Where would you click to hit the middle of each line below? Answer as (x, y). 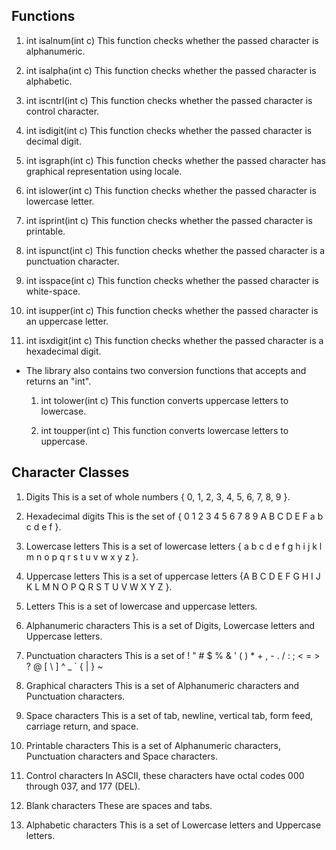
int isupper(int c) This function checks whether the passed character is (172, 310)
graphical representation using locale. (104, 171)
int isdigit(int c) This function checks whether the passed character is (169, 130)
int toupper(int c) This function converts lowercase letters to (164, 430)
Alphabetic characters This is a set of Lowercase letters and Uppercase (173, 825)
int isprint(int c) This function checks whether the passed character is (169, 220)
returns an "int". (58, 381)
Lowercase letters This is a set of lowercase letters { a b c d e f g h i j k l (174, 546)
